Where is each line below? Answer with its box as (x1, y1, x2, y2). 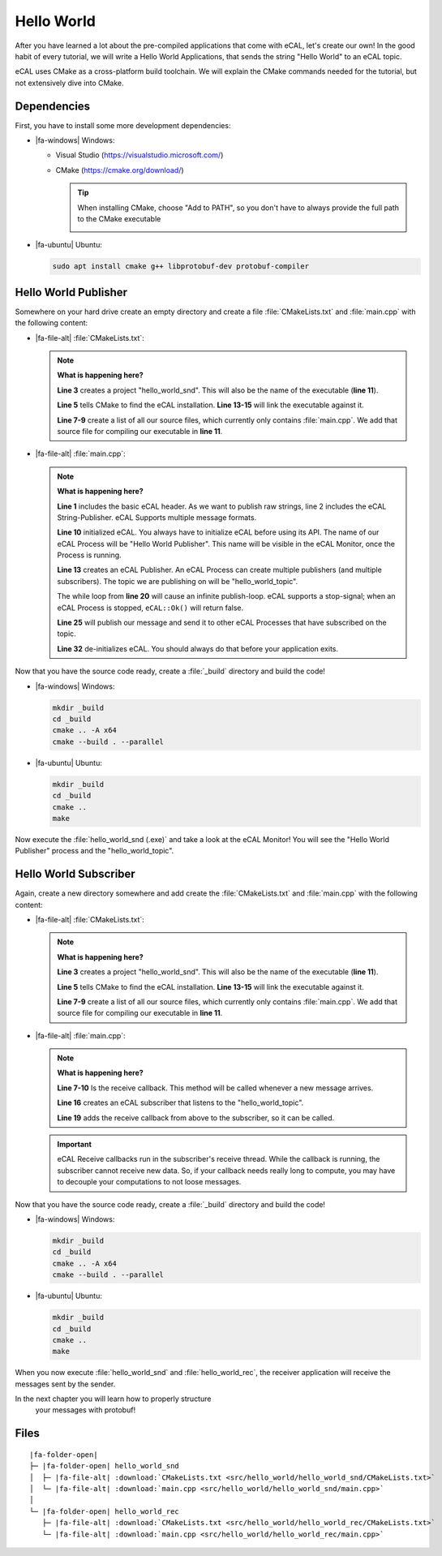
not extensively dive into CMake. (15, 78, 125, 88)
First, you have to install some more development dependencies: (15, 120, 231, 130)
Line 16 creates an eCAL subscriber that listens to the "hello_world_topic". (57, 1098, 304, 1107)
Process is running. (57, 550, 122, 560)
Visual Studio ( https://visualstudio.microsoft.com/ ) (55, 150, 224, 160)
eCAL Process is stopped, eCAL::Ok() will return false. (57, 603, 244, 613)
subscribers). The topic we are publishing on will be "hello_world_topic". (57, 576, 298, 586)
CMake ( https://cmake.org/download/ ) (55, 165, 184, 174)
